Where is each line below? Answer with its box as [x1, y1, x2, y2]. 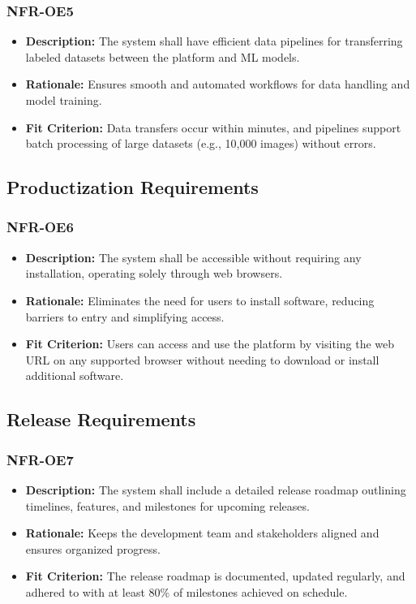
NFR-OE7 [6, 449, 74, 469]
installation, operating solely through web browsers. [25, 265, 283, 282]
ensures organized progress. [25, 540, 161, 557]
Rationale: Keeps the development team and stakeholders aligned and [25, 524, 380, 541]
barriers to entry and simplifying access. [25, 308, 225, 325]
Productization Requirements [6, 175, 259, 200]
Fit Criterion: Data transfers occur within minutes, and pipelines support [25, 119, 401, 136]
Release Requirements [6, 407, 196, 432]
